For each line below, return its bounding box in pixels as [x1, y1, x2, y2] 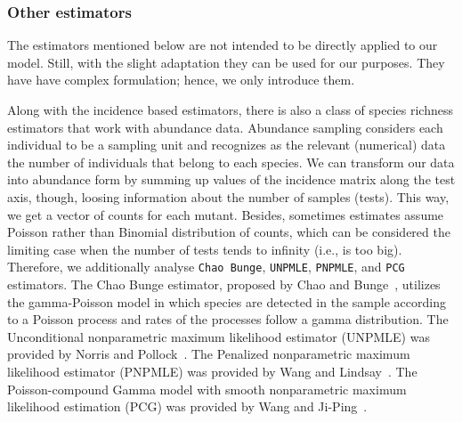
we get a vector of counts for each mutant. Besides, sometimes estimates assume [7, 205, 444, 223]
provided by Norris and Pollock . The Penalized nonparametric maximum [7, 345, 410, 363]
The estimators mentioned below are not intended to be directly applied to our [7, 36, 438, 54]
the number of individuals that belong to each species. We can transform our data [7, 152, 455, 171]
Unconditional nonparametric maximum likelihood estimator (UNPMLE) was [7, 327, 430, 345]
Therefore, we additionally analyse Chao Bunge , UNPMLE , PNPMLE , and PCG [7, 257, 405, 276]
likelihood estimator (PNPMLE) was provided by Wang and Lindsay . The [7, 361, 417, 380]
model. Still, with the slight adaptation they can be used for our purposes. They [7, 53, 445, 71]
